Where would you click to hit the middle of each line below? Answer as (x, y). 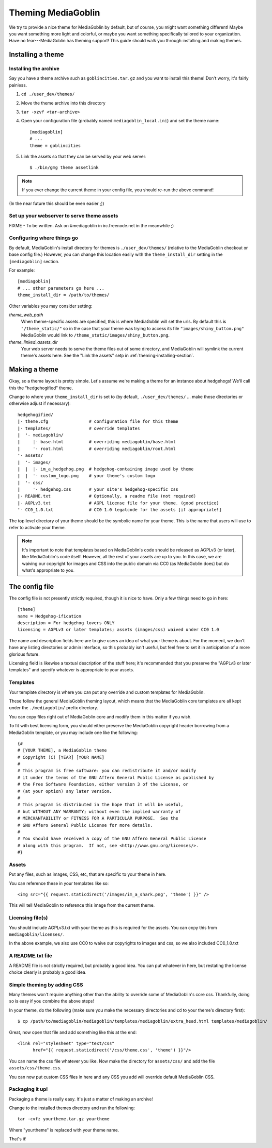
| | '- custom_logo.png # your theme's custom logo (87, 476)
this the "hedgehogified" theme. (41, 388)
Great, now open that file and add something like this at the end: (73, 1032)
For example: (22, 270)
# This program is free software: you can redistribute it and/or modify (107, 771)
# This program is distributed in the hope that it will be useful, (100, 805)
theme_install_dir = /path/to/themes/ (64, 295)
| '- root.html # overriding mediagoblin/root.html (97, 449)
